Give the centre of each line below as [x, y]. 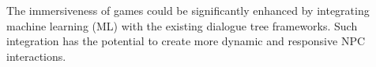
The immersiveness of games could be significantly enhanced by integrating [188, 10]
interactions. [36, 56]
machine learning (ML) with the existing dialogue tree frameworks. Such [182, 25]
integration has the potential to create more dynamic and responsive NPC [186, 41]
